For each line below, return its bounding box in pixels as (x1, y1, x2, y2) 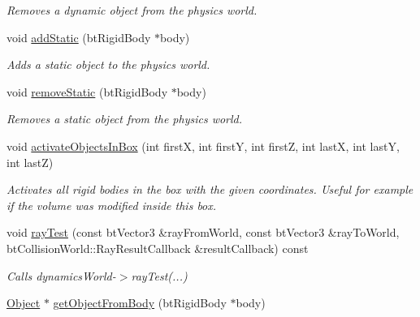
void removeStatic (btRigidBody (6, 83, 168, 100)
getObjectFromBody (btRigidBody (53, 294, 227, 311)
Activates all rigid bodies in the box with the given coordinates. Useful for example (6, 181, 414, 198)
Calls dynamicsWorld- (6, 267, 116, 284)
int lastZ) (6, 153, 54, 170)
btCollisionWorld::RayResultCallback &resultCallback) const (6, 239, 309, 256)
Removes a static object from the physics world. (6, 110, 243, 127)
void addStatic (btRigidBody (6, 28, 151, 45)
